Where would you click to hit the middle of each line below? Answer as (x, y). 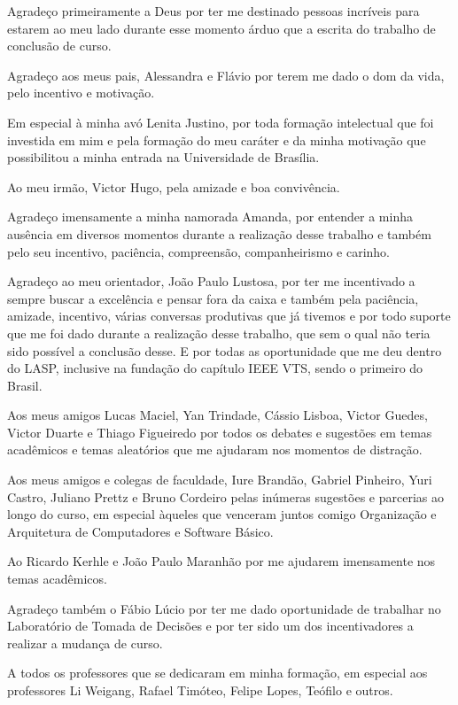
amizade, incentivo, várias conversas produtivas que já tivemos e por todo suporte (229, 316)
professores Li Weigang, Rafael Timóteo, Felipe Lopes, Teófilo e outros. (200, 690)
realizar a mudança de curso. (85, 643)
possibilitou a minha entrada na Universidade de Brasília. (163, 157)
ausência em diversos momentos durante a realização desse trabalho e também (219, 233)
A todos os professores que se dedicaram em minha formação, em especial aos (217, 673)
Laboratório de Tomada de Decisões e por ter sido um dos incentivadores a (210, 626)
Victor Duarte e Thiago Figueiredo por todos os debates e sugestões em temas (220, 432)
